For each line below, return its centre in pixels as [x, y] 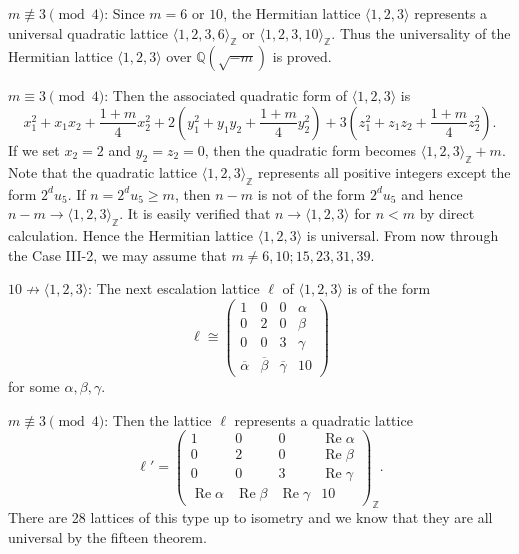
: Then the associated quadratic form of [226, 95]
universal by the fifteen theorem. [107, 536]
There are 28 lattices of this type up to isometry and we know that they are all [250, 517]
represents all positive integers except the [384, 171]
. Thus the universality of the [421, 32]
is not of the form [311, 193]
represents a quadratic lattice [323, 419]
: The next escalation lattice [174, 288]
